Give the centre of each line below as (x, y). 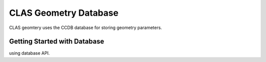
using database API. (30, 53)
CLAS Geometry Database (64, 13)
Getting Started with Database (57, 42)
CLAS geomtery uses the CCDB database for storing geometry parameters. (85, 28)
